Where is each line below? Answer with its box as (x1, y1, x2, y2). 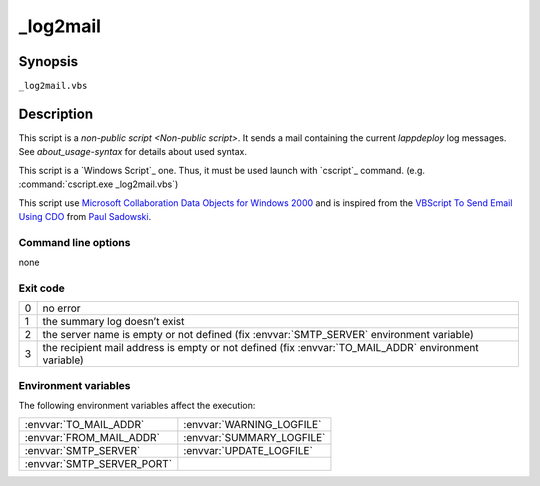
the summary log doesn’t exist (42, 315, 185, 329)
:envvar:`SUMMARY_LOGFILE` (183, 431, 326, 445)
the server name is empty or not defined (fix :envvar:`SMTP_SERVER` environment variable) (42, 328, 474, 342)
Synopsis (18, 53, 79, 70)
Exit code (18, 281, 65, 295)
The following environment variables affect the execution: (18, 399, 256, 411)
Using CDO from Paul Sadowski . (18, 210, 152, 222)
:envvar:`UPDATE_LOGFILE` (183, 444, 314, 458)
